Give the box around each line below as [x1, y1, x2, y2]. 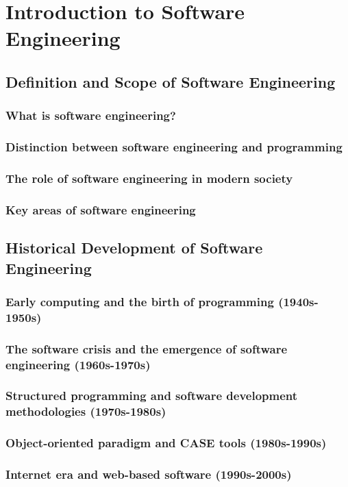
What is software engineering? [5, 107, 176, 124]
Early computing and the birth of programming [5, 292, 274, 310]
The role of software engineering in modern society [5, 169, 293, 186]
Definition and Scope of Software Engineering [5, 71, 336, 92]
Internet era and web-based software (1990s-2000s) [5, 465, 292, 482]
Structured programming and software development [5, 387, 298, 404]
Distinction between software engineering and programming [5, 138, 343, 155]
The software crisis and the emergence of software [5, 340, 288, 357]
